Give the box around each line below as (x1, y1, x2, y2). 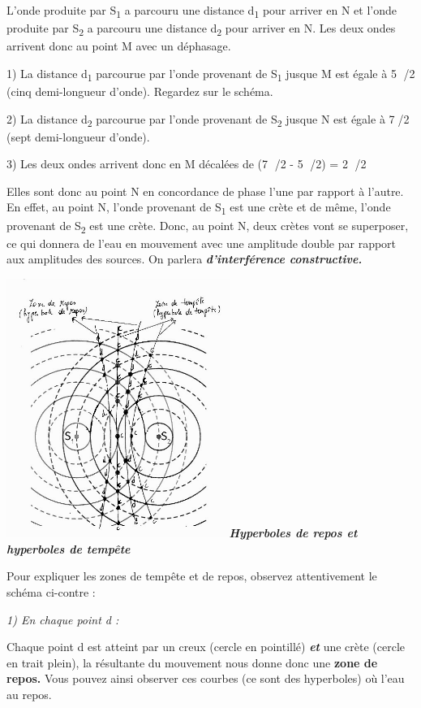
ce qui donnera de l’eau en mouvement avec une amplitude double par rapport (6, 234, 397, 251)
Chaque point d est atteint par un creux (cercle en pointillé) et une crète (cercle (6, 638, 406, 655)
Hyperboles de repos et (229, 524, 358, 541)
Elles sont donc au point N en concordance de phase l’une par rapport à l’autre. (6, 182, 404, 199)
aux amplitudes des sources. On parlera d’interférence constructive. (6, 250, 363, 267)
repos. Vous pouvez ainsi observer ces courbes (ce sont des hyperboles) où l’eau (6, 670, 405, 687)
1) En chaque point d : (6, 610, 119, 628)
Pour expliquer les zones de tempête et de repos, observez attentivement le (6, 567, 377, 584)
